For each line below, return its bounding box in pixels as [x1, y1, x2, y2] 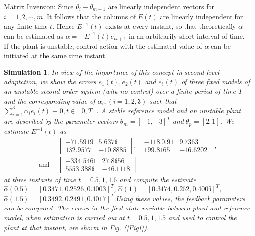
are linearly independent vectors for [108, 1, 214, 11]
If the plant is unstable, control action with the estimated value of [4, 41, 202, 51]
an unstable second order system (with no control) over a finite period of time [4, 86, 236, 96]
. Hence [52, 21, 75, 31]
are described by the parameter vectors [4, 116, 118, 126]
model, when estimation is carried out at [4, 212, 125, 222]
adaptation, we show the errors [4, 76, 96, 86]
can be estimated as [4, 30, 64, 41]
